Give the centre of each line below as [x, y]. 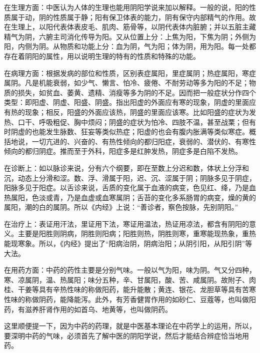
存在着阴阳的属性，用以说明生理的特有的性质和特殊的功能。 [102, 56]
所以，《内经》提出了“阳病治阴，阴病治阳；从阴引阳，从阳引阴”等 [145, 243]
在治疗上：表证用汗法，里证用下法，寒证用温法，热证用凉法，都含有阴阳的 [126, 223]
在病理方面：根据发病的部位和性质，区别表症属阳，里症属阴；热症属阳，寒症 [130, 73]
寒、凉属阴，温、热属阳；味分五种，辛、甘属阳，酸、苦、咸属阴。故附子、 [126, 279]
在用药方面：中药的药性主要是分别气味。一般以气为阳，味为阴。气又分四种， [130, 270]
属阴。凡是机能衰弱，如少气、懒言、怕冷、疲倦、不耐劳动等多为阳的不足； [126, 83]
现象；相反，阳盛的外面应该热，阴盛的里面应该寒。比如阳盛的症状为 [137, 112]
